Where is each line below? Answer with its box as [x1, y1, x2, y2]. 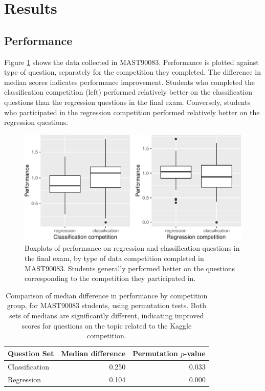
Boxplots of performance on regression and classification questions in [25, 243, 240, 253]
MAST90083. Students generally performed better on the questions [25, 263, 235, 273]
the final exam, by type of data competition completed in [25, 253, 204, 264]
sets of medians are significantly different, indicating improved [9, 310, 204, 321]
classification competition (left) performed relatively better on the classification [4, 86, 253, 97]
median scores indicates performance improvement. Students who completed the [4, 76, 255, 87]
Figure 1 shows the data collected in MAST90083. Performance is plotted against [4, 56, 259, 67]
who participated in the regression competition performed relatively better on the [4, 106, 260, 117]
